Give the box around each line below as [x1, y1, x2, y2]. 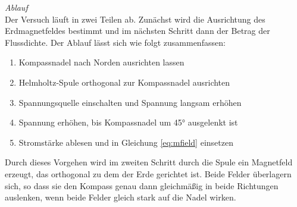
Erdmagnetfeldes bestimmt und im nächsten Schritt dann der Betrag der [5, 24, 270, 37]
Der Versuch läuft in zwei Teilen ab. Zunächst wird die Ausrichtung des [5, 12, 265, 25]
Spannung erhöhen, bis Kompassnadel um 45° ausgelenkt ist [18, 116, 238, 128]
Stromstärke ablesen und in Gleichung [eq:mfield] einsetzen [18, 136, 233, 148]
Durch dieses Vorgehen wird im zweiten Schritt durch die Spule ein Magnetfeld [5, 156, 293, 168]
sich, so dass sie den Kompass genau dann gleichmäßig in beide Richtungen [5, 179, 279, 192]
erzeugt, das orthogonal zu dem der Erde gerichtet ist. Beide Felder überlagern [5, 167, 292, 180]
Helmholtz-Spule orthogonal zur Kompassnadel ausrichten [18, 76, 230, 88]
